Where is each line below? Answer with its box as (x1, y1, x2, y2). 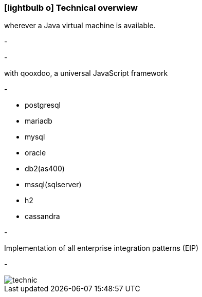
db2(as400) (25, 164, 65, 173)
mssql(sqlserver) (25, 180, 82, 189)
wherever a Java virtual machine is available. (4, 21, 156, 30)
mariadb (25, 116, 52, 126)
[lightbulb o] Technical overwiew (4, 3, 138, 13)
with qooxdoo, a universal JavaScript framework (4, 69, 168, 78)
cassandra (25, 212, 60, 221)
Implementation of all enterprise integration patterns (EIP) (4, 244, 199, 253)
